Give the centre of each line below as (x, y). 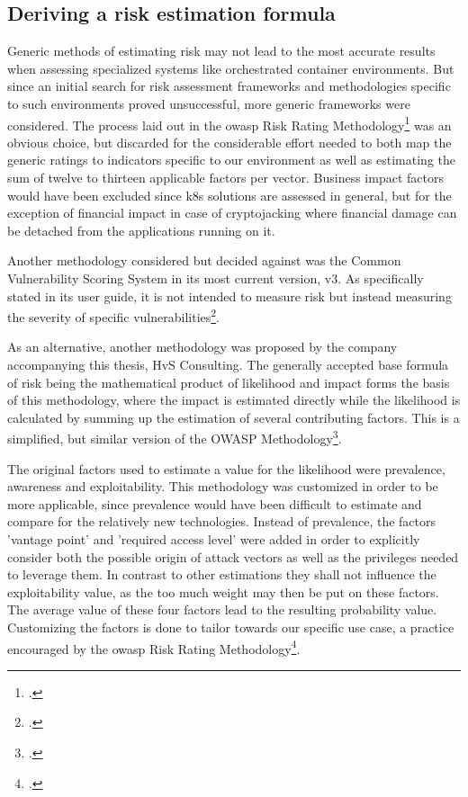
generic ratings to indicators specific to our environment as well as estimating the (232, 160)
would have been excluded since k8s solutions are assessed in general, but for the (229, 195)
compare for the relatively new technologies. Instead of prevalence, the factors (221, 521)
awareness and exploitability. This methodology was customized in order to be (223, 486)
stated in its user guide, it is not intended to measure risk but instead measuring (229, 296)
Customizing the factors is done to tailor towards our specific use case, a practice (231, 627)
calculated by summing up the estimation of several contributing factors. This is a (234, 417)
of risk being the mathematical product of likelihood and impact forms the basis (229, 382)
